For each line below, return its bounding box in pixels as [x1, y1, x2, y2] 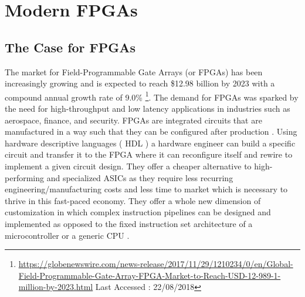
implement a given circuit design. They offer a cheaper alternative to [5, 159, 252, 172]
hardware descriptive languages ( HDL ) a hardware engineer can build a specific [5, 136, 296, 149]
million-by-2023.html [18, 281, 93, 293]
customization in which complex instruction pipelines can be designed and [5, 206, 271, 218]
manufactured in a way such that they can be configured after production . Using [5, 125, 297, 138]
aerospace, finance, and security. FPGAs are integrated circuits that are [5, 114, 262, 126]
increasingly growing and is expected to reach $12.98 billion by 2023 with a [5, 77, 275, 89]
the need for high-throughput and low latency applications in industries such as [5, 102, 290, 115]
